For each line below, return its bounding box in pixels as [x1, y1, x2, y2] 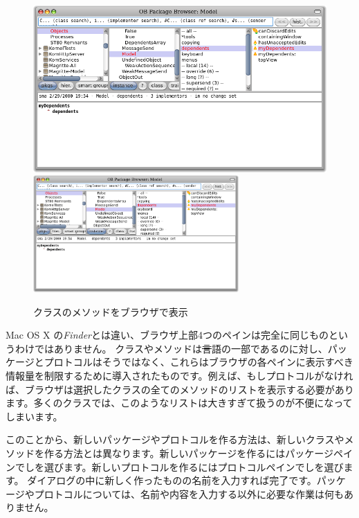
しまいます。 [6, 409, 63, 423]
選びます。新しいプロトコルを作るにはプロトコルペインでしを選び [44, 459, 344, 474]
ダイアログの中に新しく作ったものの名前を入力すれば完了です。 [27, 473, 317, 488]
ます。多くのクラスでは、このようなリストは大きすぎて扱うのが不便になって [6, 395, 353, 410]
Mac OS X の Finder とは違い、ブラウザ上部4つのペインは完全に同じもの [6, 328, 329, 342]
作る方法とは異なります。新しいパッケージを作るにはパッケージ [44, 446, 334, 460]
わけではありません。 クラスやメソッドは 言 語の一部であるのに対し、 [15, 341, 328, 355]
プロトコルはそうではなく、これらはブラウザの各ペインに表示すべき [44, 355, 353, 369]
